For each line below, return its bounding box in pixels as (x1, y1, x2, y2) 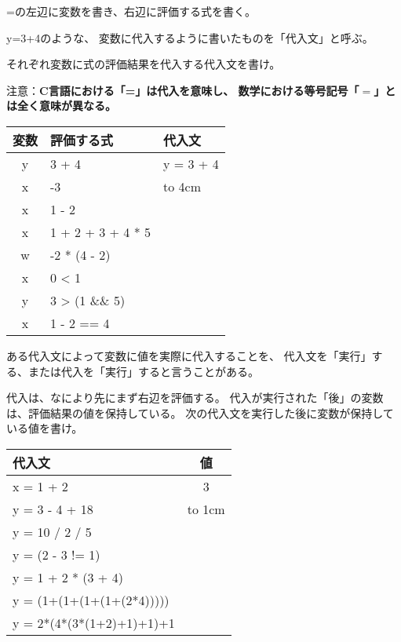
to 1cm (187, 499, 225, 518)
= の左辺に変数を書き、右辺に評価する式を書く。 (6, 3, 256, 19)
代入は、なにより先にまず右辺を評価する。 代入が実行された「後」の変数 (6, 389, 384, 406)
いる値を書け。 (6, 420, 83, 436)
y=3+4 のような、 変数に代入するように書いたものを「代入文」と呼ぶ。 (6, 29, 374, 46)
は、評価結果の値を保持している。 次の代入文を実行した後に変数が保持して (6, 404, 394, 421)
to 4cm (162, 177, 201, 195)
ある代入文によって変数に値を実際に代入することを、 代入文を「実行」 (6, 347, 372, 363)
